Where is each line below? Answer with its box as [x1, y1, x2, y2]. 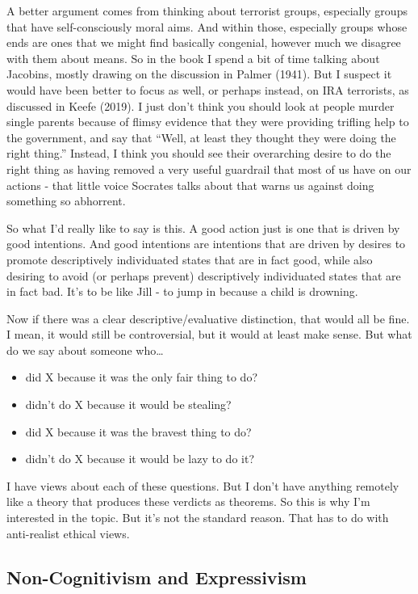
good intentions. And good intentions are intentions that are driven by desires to [6, 235, 406, 252]
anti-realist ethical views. [6, 524, 130, 541]
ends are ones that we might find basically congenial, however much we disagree [6, 34, 401, 51]
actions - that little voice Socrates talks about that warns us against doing [6, 176, 374, 193]
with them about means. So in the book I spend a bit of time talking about [6, 49, 380, 66]
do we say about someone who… [6, 341, 164, 358]
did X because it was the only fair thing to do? [25, 369, 257, 385]
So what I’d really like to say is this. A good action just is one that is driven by [6, 219, 400, 236]
